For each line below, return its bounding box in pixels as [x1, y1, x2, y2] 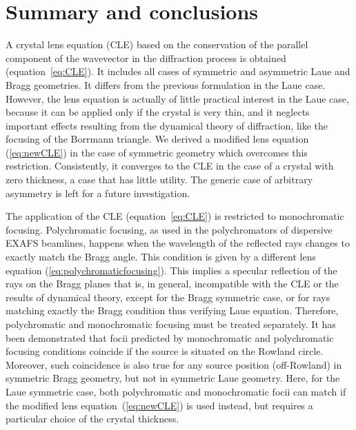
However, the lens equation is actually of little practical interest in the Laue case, [6, 91, 349, 105]
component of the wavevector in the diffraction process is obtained [6, 50, 286, 65]
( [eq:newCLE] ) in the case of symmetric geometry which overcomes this [6, 145, 308, 159]
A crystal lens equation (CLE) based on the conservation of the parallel [6, 37, 308, 52]
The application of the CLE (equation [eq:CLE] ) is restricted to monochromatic [6, 209, 344, 223]
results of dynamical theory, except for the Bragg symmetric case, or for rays [6, 289, 330, 304]
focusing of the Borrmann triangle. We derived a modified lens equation [6, 132, 309, 146]
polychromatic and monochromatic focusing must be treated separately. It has [6, 317, 336, 331]
